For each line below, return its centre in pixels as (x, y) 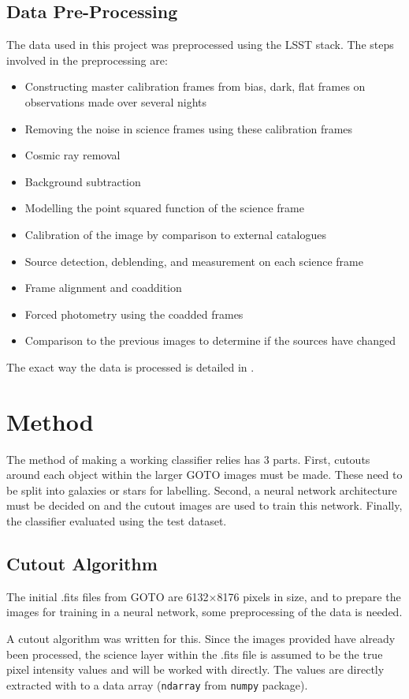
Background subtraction (83, 181)
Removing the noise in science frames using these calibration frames (189, 128)
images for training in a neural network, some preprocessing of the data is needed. (204, 612)
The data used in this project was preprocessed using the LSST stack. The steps (200, 45)
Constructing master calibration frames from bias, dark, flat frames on (195, 86)
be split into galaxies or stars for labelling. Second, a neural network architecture (202, 490)
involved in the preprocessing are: (87, 60)
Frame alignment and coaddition (103, 288)
